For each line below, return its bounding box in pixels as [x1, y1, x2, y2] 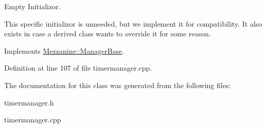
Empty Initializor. [4, 1, 61, 11]
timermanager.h [4, 97, 54, 108]
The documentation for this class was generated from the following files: [4, 79, 231, 90]
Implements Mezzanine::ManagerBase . [4, 45, 125, 56]
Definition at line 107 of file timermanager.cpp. [4, 62, 152, 73]
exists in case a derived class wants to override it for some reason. [4, 28, 211, 39]
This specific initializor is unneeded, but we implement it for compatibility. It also [4, 18, 262, 29]
